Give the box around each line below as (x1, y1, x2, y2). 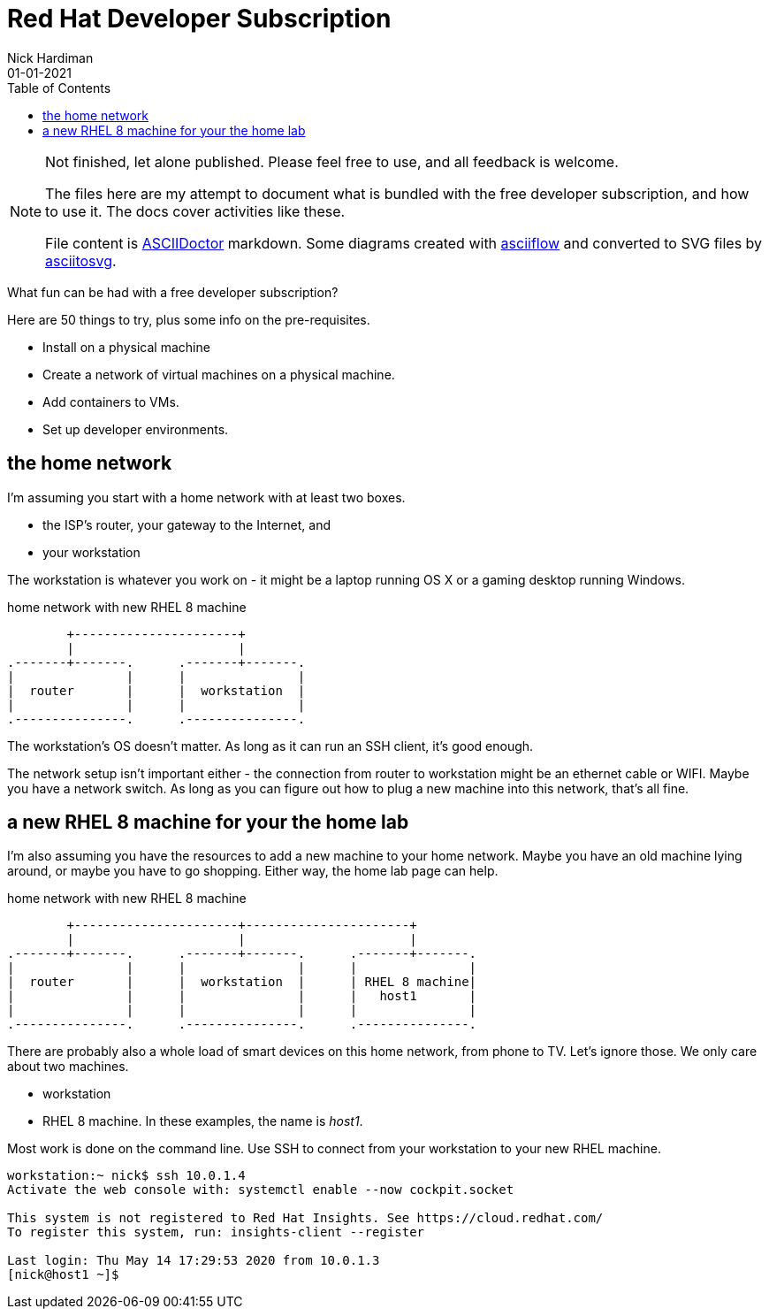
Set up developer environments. (42, 421, 229, 437)
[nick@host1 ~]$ (7, 1267, 119, 1282)
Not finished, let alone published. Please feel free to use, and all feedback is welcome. (45, 152, 619, 171)
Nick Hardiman (7, 50, 94, 65)
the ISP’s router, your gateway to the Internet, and (42, 516, 331, 532)
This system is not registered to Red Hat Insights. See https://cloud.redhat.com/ (7, 1211, 604, 1226)
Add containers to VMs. (42, 394, 179, 409)
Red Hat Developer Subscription (7, 4, 392, 34)
